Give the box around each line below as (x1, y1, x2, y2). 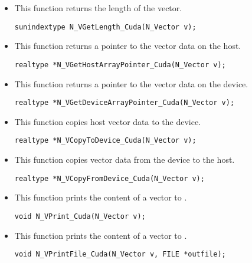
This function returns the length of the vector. (14, 2, 182, 14)
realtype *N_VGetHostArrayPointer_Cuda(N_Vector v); (14, 60, 226, 69)
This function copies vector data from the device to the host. (14, 153, 235, 165)
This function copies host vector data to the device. (14, 115, 201, 127)
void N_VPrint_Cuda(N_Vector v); (14, 212, 146, 221)
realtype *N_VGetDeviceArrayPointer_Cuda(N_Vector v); (14, 98, 235, 107)
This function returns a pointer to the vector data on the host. (14, 40, 241, 52)
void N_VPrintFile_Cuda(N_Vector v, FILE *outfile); (14, 250, 226, 259)
